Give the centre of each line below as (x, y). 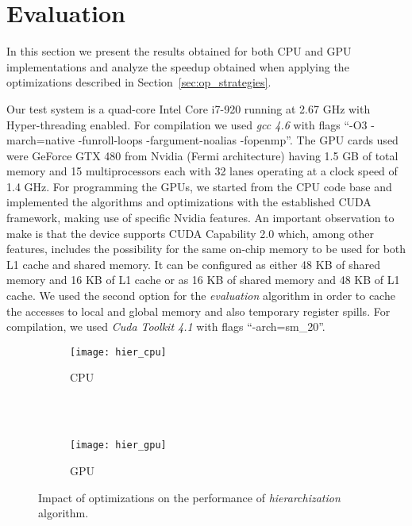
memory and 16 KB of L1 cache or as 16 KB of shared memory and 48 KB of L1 (203, 280)
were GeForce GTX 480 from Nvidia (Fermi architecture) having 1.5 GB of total (202, 155)
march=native (40, 140)
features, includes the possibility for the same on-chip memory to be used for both (206, 249)
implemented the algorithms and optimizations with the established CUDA (189, 202)
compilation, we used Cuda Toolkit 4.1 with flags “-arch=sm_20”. (166, 326)
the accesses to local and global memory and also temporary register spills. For (198, 311)
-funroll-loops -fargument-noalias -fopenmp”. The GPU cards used (238, 140)
